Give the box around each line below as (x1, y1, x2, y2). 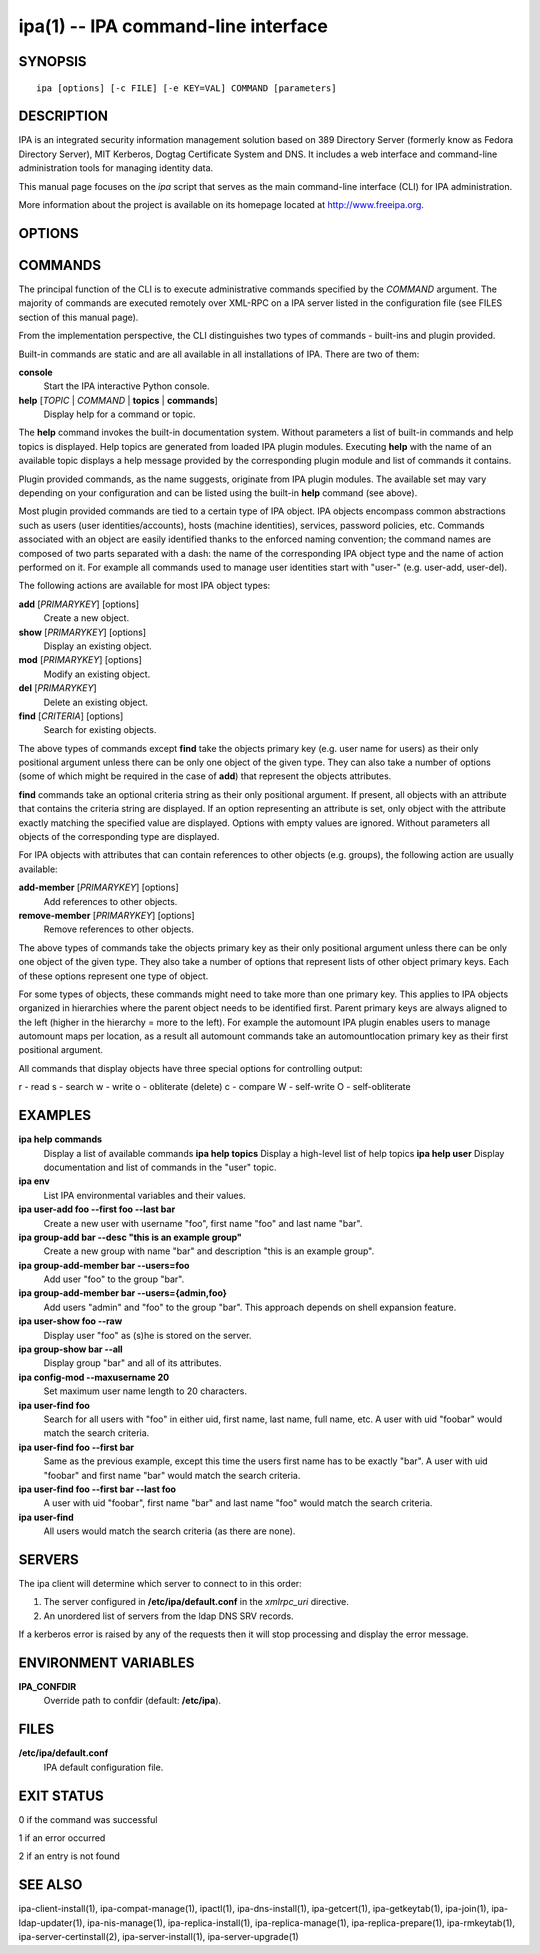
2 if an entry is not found (18, 1850, 120, 1862)
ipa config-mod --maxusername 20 (18, 1371, 170, 1383)
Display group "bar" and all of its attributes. (43, 1357, 222, 1369)
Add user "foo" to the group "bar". (43, 1273, 185, 1285)
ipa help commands (18, 1133, 103, 1145)
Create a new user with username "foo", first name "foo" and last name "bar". (43, 1217, 363, 1229)
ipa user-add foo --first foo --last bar (18, 1203, 176, 1215)
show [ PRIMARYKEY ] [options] (18, 626, 147, 638)
